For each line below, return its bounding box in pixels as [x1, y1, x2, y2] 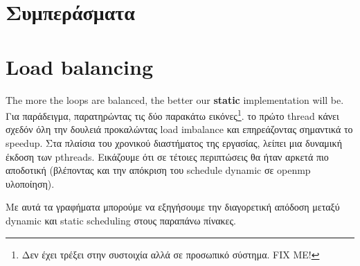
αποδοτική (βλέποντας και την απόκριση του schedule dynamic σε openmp [6, 163, 311, 177]
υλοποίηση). [6, 176, 55, 190]
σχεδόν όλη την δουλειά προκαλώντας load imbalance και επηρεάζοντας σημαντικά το [6, 122, 353, 136]
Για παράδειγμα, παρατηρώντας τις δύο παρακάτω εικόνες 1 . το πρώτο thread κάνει [6, 107, 339, 123]
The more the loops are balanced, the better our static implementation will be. [6, 92, 344, 107]
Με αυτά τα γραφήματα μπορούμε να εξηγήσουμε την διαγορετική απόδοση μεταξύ [6, 199, 340, 214]
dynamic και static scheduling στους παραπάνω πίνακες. [6, 213, 236, 227]
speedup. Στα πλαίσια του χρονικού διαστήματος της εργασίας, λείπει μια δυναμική [6, 135, 342, 150]
